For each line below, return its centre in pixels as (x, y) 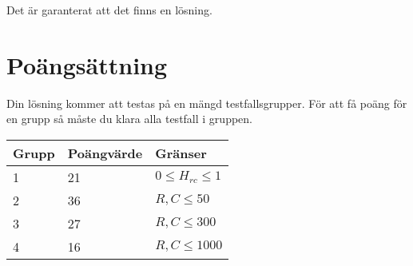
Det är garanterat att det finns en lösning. (109, 10)
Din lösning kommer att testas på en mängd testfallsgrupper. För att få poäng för (207, 103)
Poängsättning (87, 64)
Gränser (181, 153)
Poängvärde (105, 153)
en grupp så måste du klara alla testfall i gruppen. (129, 119)
